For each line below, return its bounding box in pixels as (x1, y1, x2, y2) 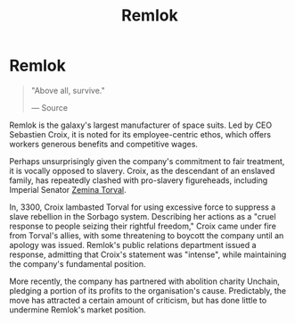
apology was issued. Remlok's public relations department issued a (9, 239, 257, 250)
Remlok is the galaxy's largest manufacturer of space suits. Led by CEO (9, 120, 273, 130)
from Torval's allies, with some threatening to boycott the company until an (9, 229, 284, 241)
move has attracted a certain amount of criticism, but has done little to (9, 295, 267, 305)
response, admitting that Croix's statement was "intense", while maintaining (9, 249, 287, 260)
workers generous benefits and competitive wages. (9, 138, 199, 149)
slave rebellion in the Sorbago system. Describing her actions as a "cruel (9, 211, 276, 221)
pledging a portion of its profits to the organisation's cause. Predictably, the (9, 285, 287, 295)
